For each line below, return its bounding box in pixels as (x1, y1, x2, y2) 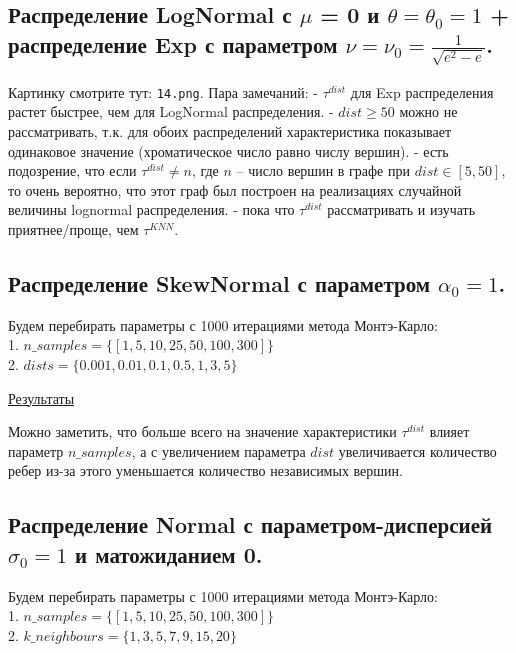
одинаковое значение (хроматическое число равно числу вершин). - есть (8, 140, 449, 161)
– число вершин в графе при (236, 160, 410, 181)
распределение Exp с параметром (8, 28, 338, 59)
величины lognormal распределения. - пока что (8, 199, 295, 220)
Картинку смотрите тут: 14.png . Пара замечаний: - (8, 81, 318, 102)
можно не (399, 101, 458, 122)
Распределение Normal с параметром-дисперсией (8, 509, 493, 540)
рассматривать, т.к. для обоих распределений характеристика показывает (8, 121, 452, 142)
